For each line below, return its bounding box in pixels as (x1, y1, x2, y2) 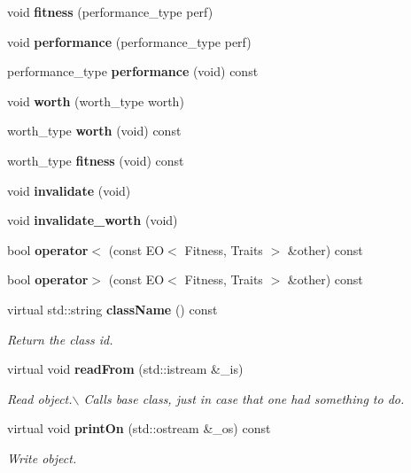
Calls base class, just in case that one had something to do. (83, 389, 405, 407)
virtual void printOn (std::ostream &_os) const (7, 419, 271, 438)
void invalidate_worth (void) (7, 211, 178, 229)
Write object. (7, 448, 77, 467)
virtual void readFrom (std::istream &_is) (7, 360, 244, 378)
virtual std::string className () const (7, 299, 218, 318)
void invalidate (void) (7, 181, 131, 199)
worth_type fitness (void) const (7, 151, 184, 169)
